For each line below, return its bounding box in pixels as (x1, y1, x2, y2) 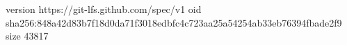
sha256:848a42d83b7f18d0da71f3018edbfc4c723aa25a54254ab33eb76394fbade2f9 (6, 15, 342, 29)
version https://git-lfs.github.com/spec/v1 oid (6, 2, 202, 16)
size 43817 (6, 29, 49, 43)
